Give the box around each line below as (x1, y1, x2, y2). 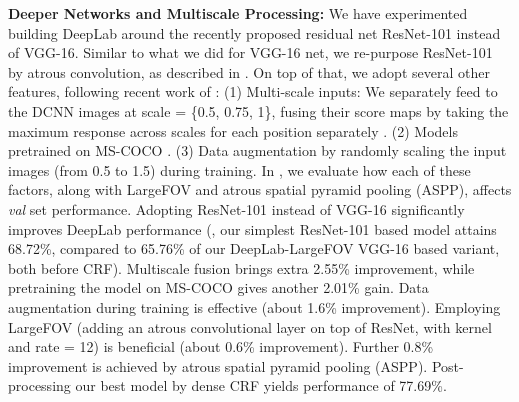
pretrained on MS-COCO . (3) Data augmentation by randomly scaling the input (8, 140, 507, 161)
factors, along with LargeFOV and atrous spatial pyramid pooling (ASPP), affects (8, 179, 512, 200)
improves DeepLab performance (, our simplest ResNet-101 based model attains (8, 218, 497, 239)
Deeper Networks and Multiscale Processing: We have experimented (8, 3, 468, 23)
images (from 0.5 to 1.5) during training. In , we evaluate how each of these (8, 159, 471, 180)
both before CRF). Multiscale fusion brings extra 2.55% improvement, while (8, 257, 475, 278)
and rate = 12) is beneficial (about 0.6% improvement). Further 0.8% (8, 336, 434, 357)
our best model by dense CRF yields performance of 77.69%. (75, 375, 447, 396)
